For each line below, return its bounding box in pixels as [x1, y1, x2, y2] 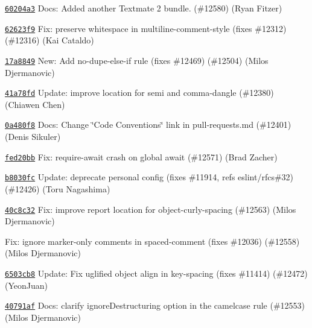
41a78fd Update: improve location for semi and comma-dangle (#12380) [5, 86, 274, 99]
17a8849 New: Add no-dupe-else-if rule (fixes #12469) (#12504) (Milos [5, 54, 269, 66]
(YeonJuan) [5, 279, 48, 291]
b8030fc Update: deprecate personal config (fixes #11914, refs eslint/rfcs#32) [5, 171, 294, 183]
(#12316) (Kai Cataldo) [5, 34, 94, 46]
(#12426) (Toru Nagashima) [5, 182, 110, 195]
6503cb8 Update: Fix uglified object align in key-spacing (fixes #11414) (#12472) [5, 267, 308, 279]
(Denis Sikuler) [5, 130, 61, 143]
